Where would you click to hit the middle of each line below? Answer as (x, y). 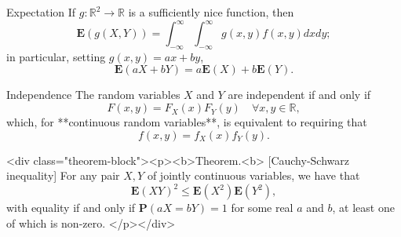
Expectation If (41, 12)
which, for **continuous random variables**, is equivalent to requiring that (187, 122)
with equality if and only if (71, 208)
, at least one (363, 208)
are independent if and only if (299, 95)
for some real (262, 208)
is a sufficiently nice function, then (211, 12)
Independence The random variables (93, 95)
